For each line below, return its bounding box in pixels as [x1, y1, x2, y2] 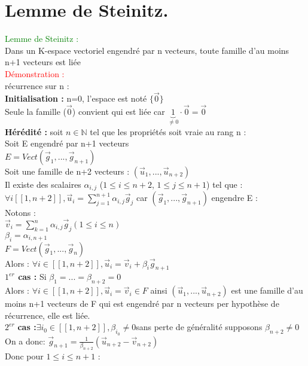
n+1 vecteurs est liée [5, 56, 81, 68]
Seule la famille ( [5, 105, 67, 118]
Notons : [5, 206, 36, 219]
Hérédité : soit [5, 125, 63, 138]
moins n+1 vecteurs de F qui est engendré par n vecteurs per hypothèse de [5, 297, 279, 310]
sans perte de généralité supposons [136, 321, 263, 333]
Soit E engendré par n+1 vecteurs [5, 137, 129, 150]
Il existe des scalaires [5, 178, 81, 190]
